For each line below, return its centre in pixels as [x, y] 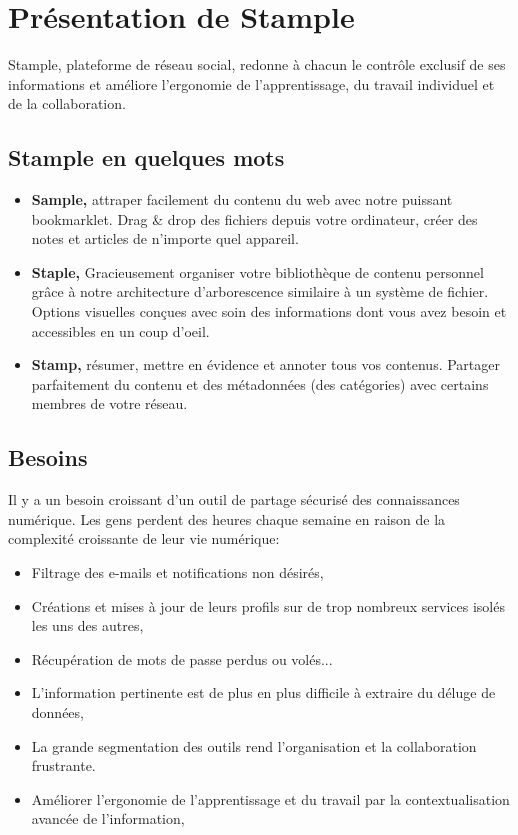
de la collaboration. [67, 103]
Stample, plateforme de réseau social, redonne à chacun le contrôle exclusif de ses [257, 64]
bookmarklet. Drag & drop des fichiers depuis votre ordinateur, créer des [254, 218]
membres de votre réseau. [109, 403]
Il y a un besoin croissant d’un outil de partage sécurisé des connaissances [234, 499]
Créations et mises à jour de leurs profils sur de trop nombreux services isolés [268, 605]
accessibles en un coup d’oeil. [120, 330]
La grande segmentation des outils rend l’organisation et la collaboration [254, 745]
